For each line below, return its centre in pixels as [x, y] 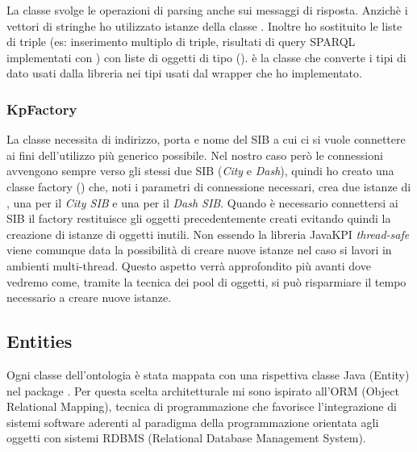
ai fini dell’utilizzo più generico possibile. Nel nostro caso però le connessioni [195, 155]
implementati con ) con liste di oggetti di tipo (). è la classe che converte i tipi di [206, 57]
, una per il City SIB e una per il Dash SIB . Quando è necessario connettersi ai [202, 202]
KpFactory [42, 109]
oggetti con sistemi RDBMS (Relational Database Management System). [186, 438]
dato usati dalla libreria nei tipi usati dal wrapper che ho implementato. [184, 73]
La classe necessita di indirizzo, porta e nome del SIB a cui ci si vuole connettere [206, 139]
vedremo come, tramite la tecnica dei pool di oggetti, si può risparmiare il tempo [206, 281]
